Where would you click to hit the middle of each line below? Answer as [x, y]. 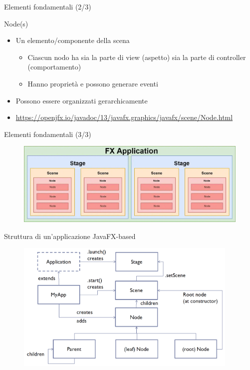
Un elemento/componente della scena [73, 40]
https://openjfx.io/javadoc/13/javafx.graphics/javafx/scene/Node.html [124, 117]
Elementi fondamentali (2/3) [48, 6]
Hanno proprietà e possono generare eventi [93, 83]
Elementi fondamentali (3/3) [48, 134]
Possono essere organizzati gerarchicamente [82, 100]
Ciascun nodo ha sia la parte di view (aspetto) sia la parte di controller [137, 57]
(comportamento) [54, 67]
